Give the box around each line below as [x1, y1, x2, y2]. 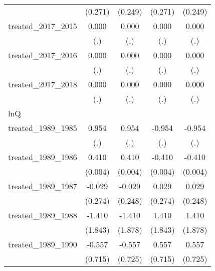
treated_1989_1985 [8, 122, 77, 133]
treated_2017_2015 [8, 20, 77, 32]
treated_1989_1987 [8, 180, 77, 192]
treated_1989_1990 [8, 238, 77, 250]
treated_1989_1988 [8, 209, 77, 221]
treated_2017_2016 [8, 49, 77, 61]
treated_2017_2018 [8, 78, 77, 90]
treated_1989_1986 [8, 151, 77, 163]
